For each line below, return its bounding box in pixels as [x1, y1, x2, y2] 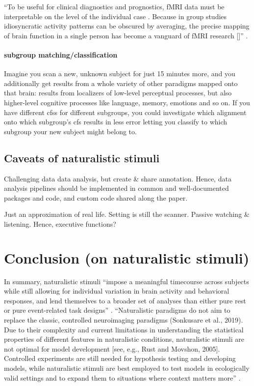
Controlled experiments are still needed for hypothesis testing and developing [4, 353, 236, 363]
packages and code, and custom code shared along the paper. [4, 192, 188, 203]
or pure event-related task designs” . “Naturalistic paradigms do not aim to [4, 305, 230, 315]
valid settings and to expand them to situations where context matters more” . [4, 372, 241, 383]
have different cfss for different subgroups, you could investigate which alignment [4, 107, 247, 117]
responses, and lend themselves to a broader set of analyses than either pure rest [4, 295, 246, 305]
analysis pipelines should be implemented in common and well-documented [4, 183, 229, 193]
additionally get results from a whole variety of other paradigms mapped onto [4, 78, 238, 88]
